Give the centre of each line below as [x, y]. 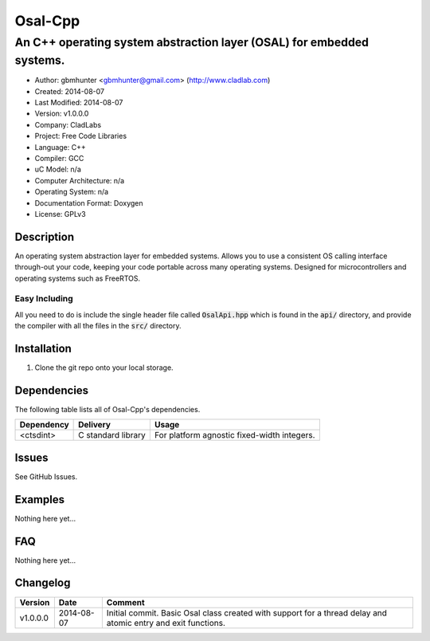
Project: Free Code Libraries [81, 136]
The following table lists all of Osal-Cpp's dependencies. [107, 409]
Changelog [43, 583]
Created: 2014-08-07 [70, 91]
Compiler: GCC [59, 158]
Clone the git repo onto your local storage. [104, 368]
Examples [40, 499]
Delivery [95, 425]
